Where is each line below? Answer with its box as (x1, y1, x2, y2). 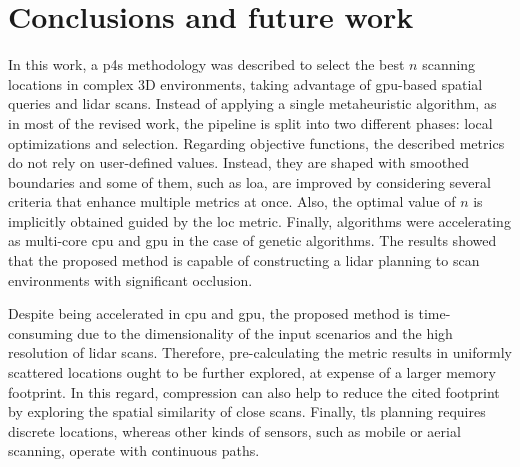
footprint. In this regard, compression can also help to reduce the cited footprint (8, 381, 500, 402)
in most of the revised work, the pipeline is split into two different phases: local (8, 112, 493, 133)
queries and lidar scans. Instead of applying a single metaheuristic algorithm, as (8, 93, 497, 114)
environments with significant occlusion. (8, 269, 253, 290)
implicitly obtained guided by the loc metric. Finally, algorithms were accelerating (8, 210, 511, 231)
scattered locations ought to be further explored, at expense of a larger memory (8, 362, 496, 383)
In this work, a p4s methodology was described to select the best (8, 54, 405, 75)
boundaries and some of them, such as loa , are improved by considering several (8, 171, 491, 192)
